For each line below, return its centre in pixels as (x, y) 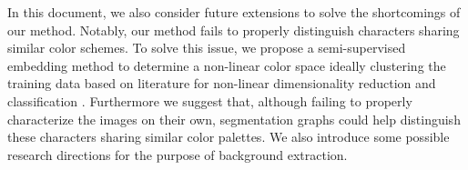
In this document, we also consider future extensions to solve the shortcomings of (234, 12)
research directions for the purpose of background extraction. (178, 154)
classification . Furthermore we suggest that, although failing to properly (210, 100)
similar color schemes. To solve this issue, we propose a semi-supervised (207, 48)
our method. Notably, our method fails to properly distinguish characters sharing (234, 30)
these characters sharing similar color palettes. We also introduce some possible (229, 137)
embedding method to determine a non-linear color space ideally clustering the (227, 65)
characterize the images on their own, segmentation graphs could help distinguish (234, 119)
